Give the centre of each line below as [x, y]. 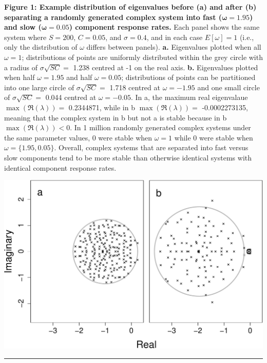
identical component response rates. [60, 167]
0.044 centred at [71, 97]
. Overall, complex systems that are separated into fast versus [151, 147]
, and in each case [175, 37]
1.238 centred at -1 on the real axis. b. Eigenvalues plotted [166, 67]
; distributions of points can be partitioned [188, 77]
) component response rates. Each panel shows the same [164, 27]
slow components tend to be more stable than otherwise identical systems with [128, 157]
